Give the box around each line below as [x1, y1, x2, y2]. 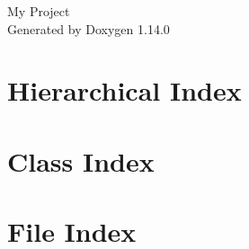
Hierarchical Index [7, 72, 242, 109]
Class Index [7, 142, 155, 179]
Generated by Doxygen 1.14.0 [7, 19, 170, 38]
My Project [7, 2, 70, 20]
